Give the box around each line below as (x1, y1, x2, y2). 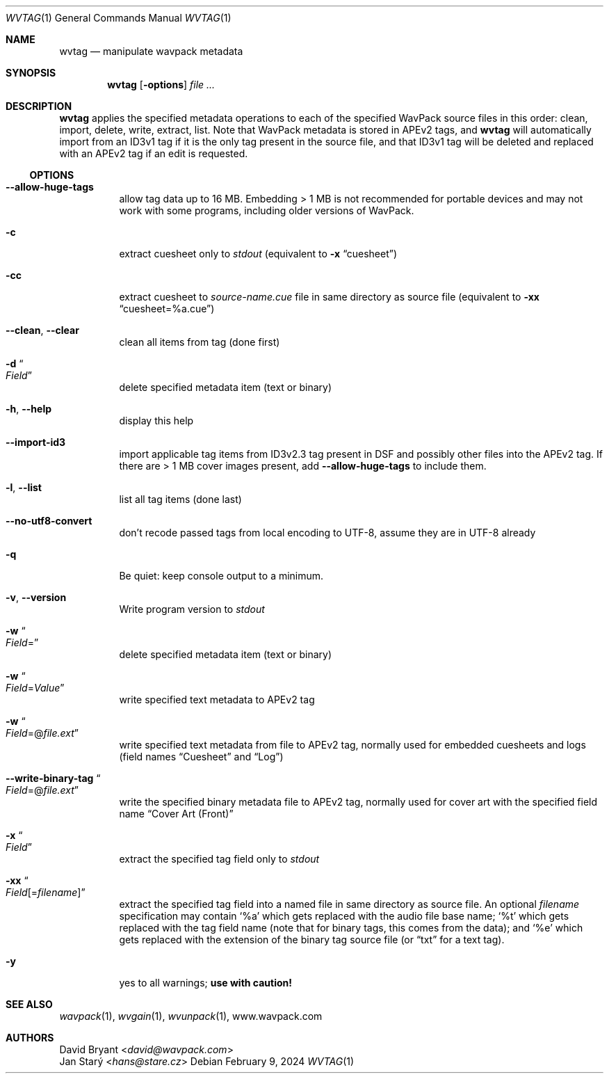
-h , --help (6, 403, 52, 415)
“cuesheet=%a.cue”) (119, 303, 215, 314)
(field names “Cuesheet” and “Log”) (119, 751, 284, 762)
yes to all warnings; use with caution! (119, 977, 292, 989)
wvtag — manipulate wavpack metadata (59, 45, 243, 57)
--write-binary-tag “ (6, 772, 101, 784)
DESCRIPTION (6, 100, 72, 112)
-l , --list (6, 481, 42, 493)
